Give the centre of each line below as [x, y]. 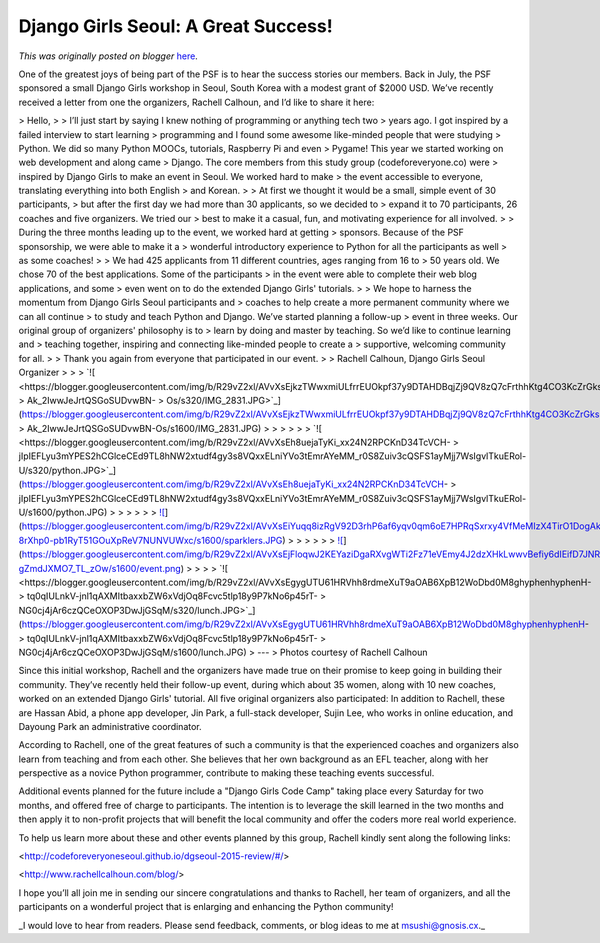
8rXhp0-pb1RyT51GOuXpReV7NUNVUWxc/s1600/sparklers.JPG [150, 540]
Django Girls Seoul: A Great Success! [176, 26]
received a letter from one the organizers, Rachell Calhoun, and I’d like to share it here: [196, 102]
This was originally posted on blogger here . [108, 56]
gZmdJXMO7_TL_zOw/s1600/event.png [100, 568]
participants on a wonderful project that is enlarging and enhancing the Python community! [206, 907]
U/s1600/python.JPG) [63, 512]
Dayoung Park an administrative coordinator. [110, 726]
